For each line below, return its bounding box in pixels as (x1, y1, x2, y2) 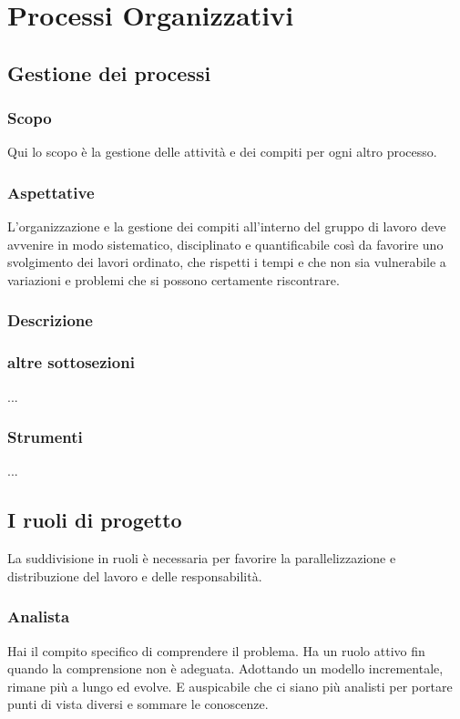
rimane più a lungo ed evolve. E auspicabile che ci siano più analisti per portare (7, 676, 453, 695)
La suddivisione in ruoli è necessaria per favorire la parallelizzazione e (7, 549, 396, 568)
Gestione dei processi (7, 58, 211, 87)
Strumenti (7, 426, 83, 448)
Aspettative (7, 180, 95, 203)
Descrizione (7, 309, 93, 332)
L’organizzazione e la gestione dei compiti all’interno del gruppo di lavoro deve (7, 217, 446, 236)
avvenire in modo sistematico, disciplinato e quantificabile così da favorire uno (7, 234, 444, 253)
